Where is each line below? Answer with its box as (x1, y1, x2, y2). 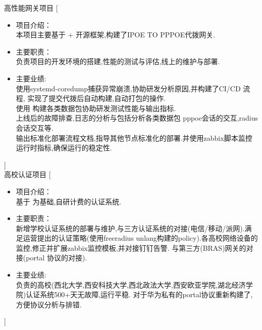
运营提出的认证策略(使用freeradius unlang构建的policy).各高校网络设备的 (23, 233, 258, 243)
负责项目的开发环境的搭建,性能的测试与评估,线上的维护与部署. (16, 56, 220, 67)
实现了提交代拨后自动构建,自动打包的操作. (27, 93, 166, 103)
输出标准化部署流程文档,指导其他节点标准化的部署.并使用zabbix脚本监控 (16, 132, 252, 143)
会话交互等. (16, 122, 54, 133)
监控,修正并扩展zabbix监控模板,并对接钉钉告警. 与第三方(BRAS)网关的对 (16, 242, 253, 253)
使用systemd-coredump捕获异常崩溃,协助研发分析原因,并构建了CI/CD (16, 83, 241, 93)
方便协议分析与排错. (16, 299, 82, 309)
